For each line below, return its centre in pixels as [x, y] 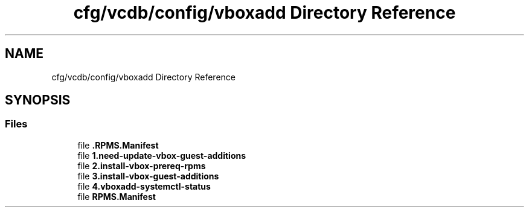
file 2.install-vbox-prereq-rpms [142, 165]
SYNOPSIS [38, 100]
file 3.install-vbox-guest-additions [148, 176]
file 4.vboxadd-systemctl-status [144, 186]
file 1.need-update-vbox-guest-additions [162, 155]
